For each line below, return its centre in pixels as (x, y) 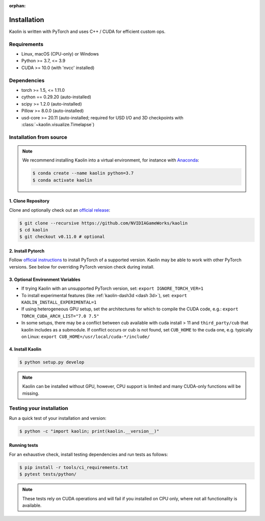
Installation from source (38, 137)
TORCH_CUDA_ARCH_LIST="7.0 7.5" (60, 316)
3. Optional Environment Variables (45, 279)
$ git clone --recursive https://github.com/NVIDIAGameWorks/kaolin (104, 223)
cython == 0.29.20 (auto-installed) (56, 97)
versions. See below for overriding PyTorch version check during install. (82, 267)
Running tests (24, 445)
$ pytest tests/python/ (48, 474)
